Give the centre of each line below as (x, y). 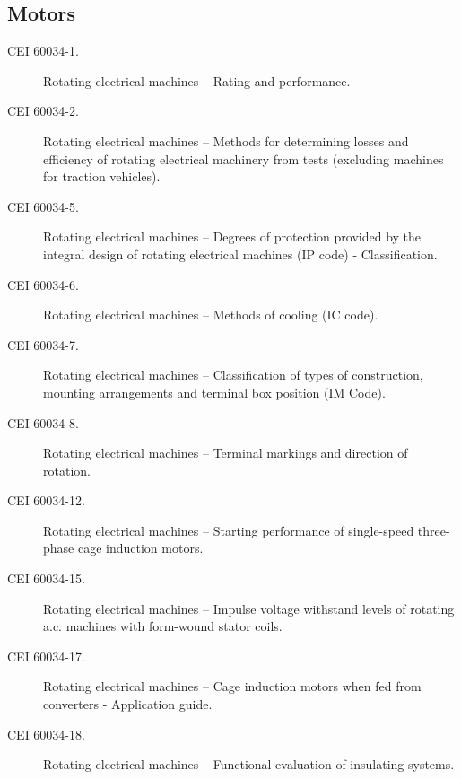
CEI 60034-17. (46, 656)
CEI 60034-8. (43, 422)
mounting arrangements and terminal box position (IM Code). (214, 392)
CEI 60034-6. (43, 284)
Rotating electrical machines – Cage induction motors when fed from (232, 686)
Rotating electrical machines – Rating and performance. (197, 80)
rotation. (67, 470)
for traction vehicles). (102, 176)
